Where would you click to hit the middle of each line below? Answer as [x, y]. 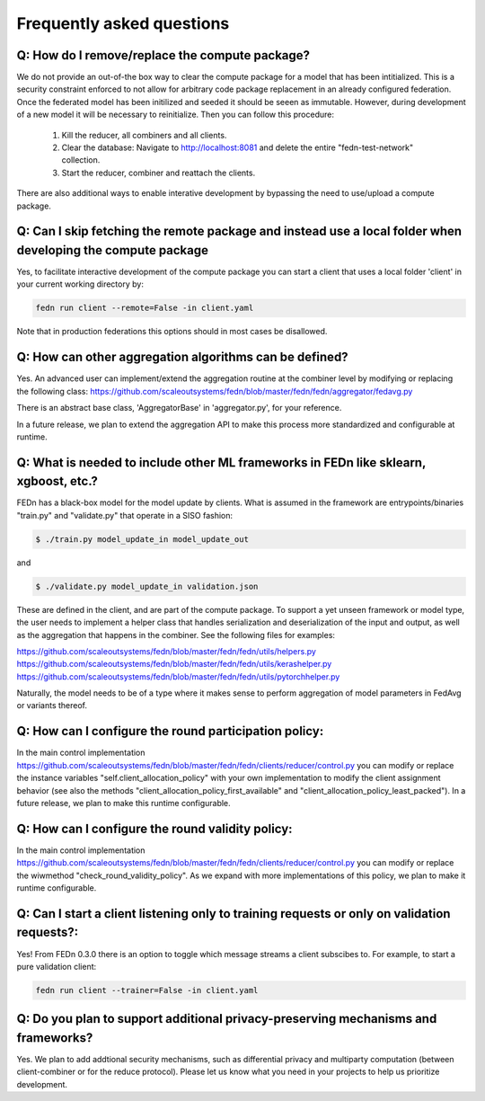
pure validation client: [57, 966]
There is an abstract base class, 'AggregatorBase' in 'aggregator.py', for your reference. [179, 408]
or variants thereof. [52, 706]
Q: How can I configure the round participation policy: [170, 731]
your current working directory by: [80, 284]
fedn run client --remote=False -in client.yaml [145, 308]
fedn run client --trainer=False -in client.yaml [147, 990]
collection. [81, 160]
